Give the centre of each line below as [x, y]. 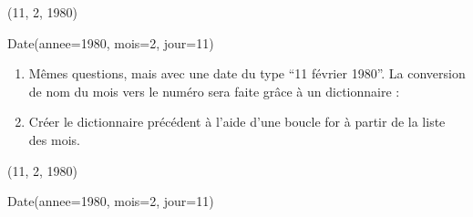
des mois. [54, 139]
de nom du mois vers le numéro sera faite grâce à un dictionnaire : [214, 91]
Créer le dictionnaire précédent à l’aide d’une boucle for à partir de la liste [237, 122]
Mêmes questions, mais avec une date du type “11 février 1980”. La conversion [247, 73]
